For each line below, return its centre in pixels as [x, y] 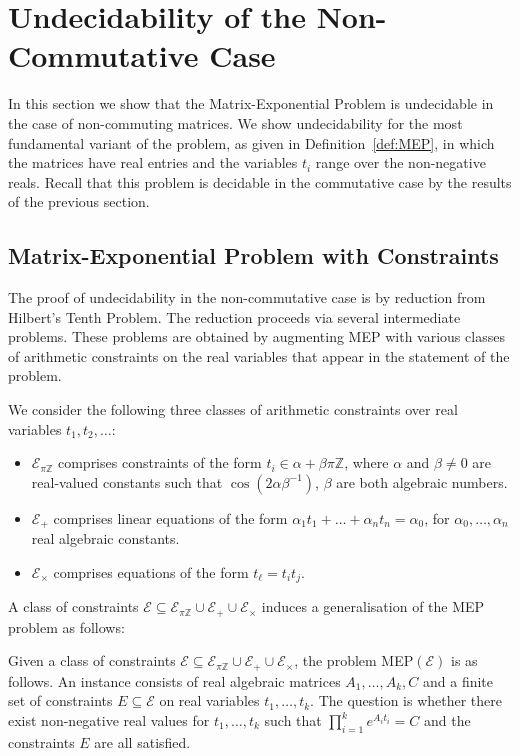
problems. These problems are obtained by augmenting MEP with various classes [256, 336]
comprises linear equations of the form [170, 517]
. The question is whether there [406, 700]
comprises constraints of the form [159, 462]
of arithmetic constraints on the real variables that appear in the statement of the [259, 355]
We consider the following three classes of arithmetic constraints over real [233, 409]
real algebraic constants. [105, 538]
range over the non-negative [400, 162]
